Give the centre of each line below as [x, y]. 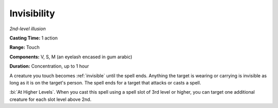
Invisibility [32, 13]
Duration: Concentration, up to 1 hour [49, 66]
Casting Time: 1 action [34, 38]
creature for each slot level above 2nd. [50, 99]
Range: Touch [24, 47]
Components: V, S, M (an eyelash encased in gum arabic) [71, 57]
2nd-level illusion [28, 29]
